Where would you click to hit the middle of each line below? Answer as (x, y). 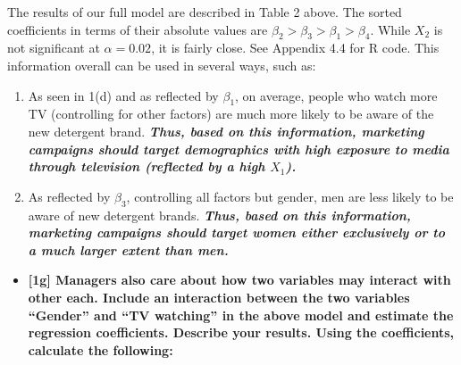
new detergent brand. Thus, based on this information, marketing (226, 131)
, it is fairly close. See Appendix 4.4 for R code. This (295, 48)
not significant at (54, 48)
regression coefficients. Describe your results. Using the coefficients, (241, 332)
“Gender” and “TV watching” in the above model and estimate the (241, 315)
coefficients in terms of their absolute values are (138, 29)
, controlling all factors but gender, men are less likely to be (290, 196)
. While (390, 29)
